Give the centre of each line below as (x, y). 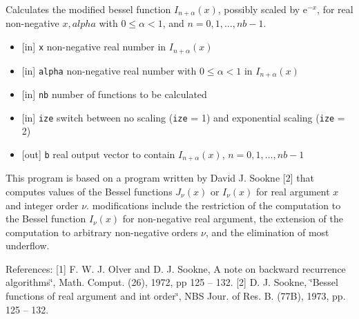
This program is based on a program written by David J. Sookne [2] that (160, 178)
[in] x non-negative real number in (94, 47)
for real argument (293, 191)
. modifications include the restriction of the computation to (214, 205)
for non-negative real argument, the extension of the (233, 219)
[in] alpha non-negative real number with (109, 70)
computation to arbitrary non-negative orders (102, 232)
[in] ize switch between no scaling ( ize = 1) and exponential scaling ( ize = (183, 117)
